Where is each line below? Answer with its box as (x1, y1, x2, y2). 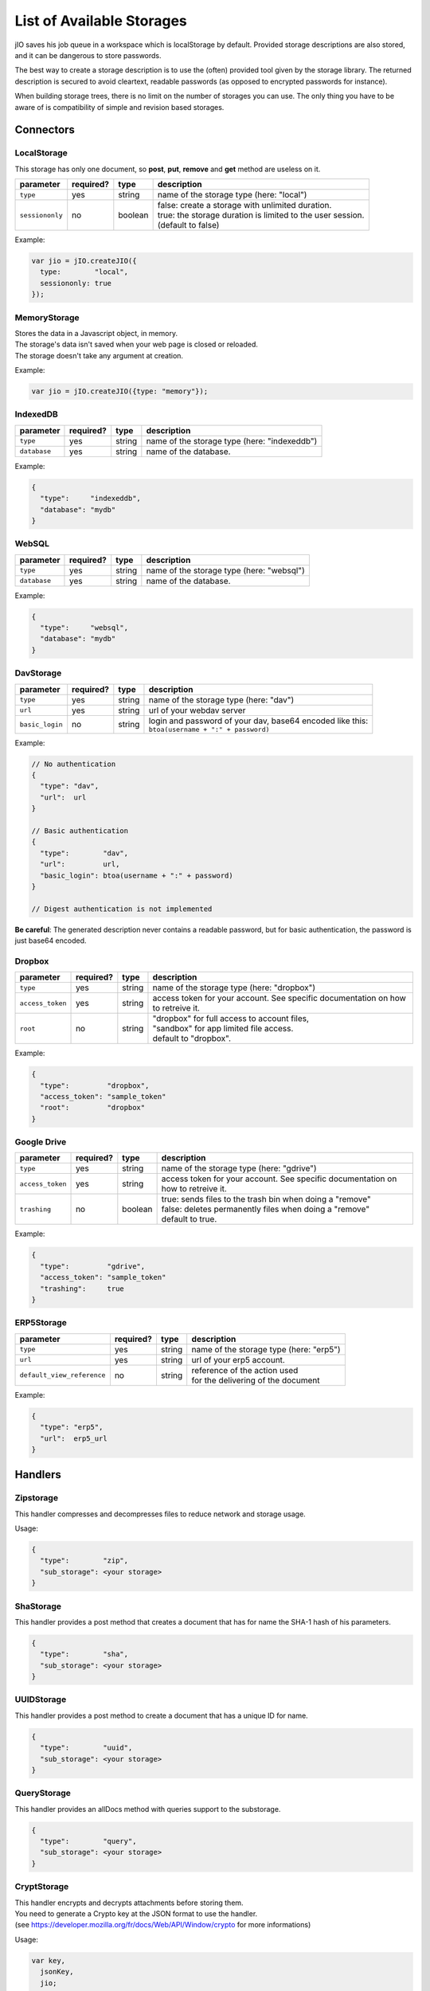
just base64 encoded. (14, 936, 87, 945)
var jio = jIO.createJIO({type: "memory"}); (31, 387, 209, 396)
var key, (31, 1956, 66, 1965)
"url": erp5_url (40, 1434, 107, 1443)
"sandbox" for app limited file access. (152, 1023, 294, 1035)
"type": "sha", (40, 1649, 129, 1659)
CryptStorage (14, 1881, 69, 1892)
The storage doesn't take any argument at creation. (14, 350, 183, 360)
